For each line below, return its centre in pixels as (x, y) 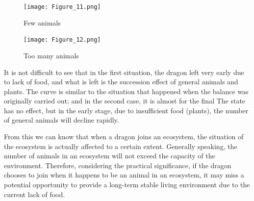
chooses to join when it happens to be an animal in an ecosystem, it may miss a (124, 175)
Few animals (42, 22)
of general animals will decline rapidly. (62, 120)
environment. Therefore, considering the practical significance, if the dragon (118, 165)
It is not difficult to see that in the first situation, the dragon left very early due (124, 72)
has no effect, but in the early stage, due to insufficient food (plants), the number (126, 110)
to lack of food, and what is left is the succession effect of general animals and (121, 82)
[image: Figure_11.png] (62, 7)
